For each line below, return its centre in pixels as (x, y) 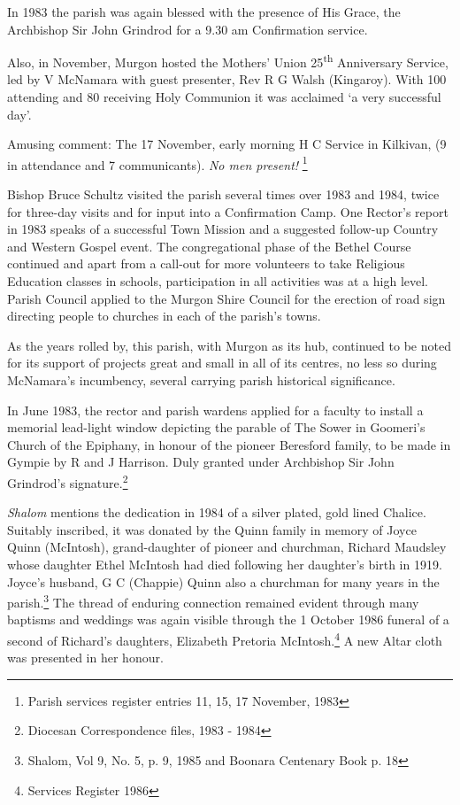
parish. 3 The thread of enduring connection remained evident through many (213, 601)
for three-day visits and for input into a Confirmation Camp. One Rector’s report (228, 211)
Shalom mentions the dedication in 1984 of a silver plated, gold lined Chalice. (217, 512)
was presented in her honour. (85, 658)
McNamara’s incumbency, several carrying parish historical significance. (201, 380)
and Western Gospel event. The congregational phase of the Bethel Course (209, 246)
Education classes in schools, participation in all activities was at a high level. (218, 281)
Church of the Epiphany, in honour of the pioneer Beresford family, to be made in (229, 444)
